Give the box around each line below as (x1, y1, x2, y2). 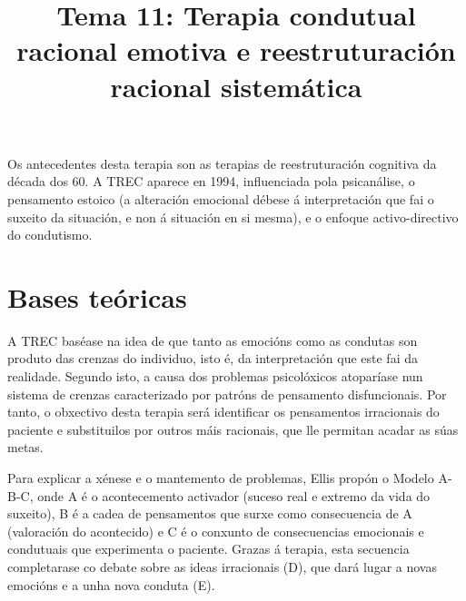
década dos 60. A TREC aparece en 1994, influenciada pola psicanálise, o (7, 172, 415, 191)
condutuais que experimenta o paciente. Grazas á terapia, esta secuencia (7, 539, 410, 558)
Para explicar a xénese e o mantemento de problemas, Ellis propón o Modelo (7, 468, 434, 487)
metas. (7, 438, 44, 457)
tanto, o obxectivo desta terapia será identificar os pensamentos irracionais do (7, 402, 440, 421)
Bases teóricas (7, 278, 187, 315)
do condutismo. (7, 225, 93, 244)
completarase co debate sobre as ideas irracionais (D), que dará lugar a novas (7, 557, 437, 576)
